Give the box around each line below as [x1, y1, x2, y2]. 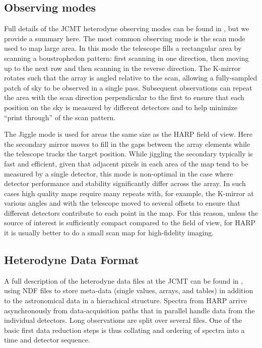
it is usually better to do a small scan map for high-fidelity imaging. [4, 227, 214, 238]
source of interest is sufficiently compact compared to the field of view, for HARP [4, 217, 255, 228]
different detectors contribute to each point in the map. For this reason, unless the [4, 207, 258, 218]
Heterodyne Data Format [4, 252, 139, 268]
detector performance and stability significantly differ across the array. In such [4, 178, 246, 189]
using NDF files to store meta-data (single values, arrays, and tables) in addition [4, 285, 253, 296]
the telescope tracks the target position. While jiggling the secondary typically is [4, 148, 253, 159]
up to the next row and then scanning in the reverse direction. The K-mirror [4, 62, 241, 73]
